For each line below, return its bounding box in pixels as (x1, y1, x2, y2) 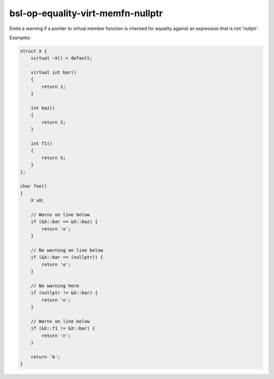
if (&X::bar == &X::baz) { (30, 219, 98, 225)
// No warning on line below (30, 247, 104, 253)
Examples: (9, 35, 31, 41)
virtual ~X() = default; (30, 55, 93, 61)
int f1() (30, 141, 53, 146)
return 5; (41, 155, 66, 161)
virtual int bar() (30, 70, 77, 76)
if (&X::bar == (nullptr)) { (30, 255, 104, 260)
